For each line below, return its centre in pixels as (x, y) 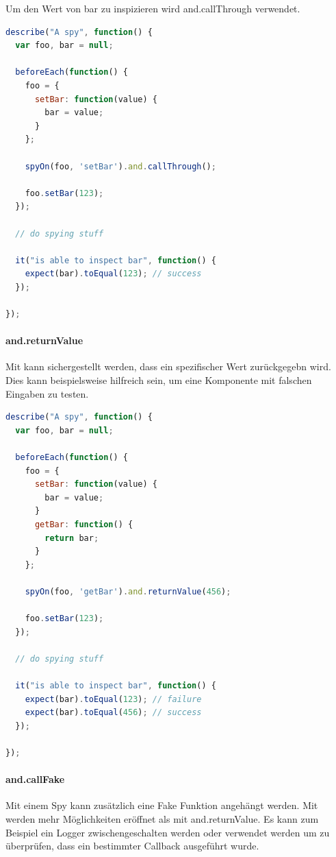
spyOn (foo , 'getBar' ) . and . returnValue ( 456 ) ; (128, 591)
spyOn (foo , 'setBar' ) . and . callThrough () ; (120, 166)
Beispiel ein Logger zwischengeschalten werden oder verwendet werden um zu (168, 832)
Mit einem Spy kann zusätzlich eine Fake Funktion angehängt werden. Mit (162, 805)
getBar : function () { (84, 524)
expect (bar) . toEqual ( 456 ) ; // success (113, 713)
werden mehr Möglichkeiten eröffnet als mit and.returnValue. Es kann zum (162, 819)
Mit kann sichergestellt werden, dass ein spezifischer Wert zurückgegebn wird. (168, 366)
